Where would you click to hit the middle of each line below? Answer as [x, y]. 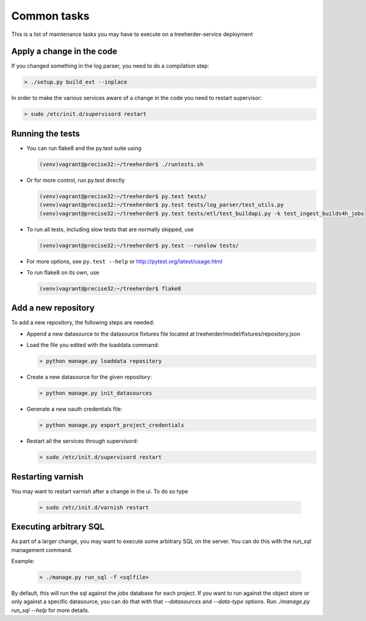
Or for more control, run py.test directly [76, 180]
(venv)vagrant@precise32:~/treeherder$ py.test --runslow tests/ [139, 245]
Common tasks [50, 16]
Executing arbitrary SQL [58, 527]
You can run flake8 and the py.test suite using [84, 148]
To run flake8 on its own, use [63, 272]
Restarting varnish [47, 477]
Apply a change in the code [64, 52]
